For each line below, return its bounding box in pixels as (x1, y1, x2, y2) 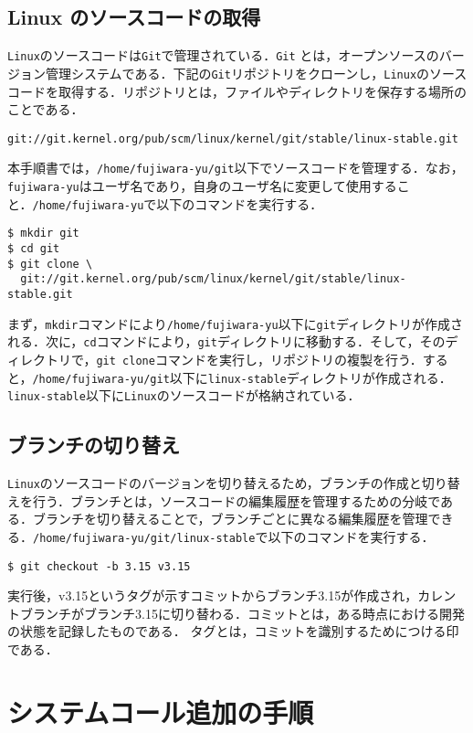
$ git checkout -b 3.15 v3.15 (7, 559, 191, 573)
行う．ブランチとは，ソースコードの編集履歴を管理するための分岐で (32, 491, 441, 510)
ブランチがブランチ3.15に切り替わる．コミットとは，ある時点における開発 (19, 603, 465, 622)
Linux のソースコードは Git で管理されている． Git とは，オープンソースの (7, 46, 439, 65)
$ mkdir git (7, 227, 79, 240)
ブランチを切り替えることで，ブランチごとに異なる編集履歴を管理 (32, 509, 428, 528)
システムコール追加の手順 (7, 693, 314, 730)
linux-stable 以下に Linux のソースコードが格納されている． (7, 386, 361, 405)
